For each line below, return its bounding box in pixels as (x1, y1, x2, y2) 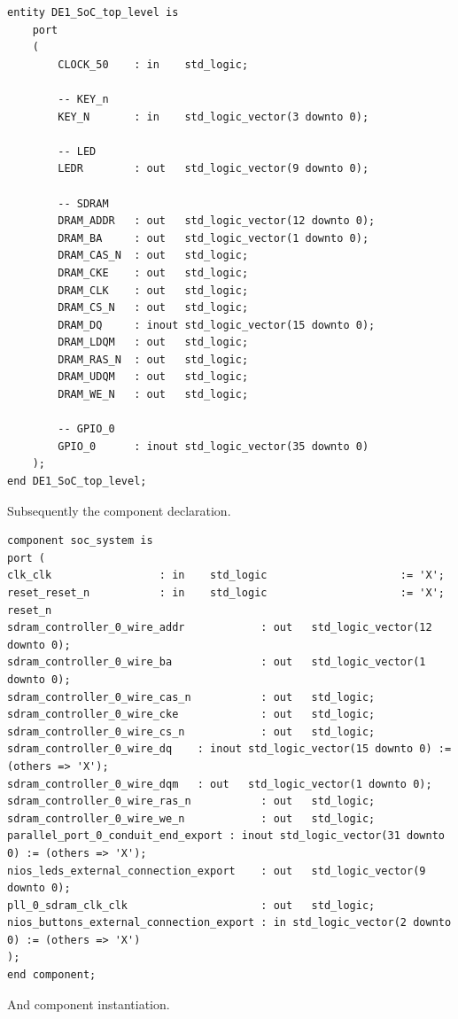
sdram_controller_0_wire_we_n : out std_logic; (7, 812, 376, 825)
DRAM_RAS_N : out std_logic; (58, 353, 249, 366)
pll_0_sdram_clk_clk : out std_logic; (7, 898, 376, 912)
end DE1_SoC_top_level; (7, 475, 147, 488)
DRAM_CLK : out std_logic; (58, 284, 249, 297)
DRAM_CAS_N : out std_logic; (58, 249, 249, 262)
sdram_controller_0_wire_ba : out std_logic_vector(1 (7, 656, 426, 669)
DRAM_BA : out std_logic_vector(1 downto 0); (58, 231, 369, 245)
